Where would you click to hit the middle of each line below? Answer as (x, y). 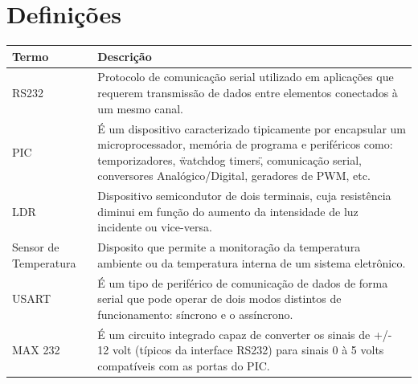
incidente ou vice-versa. (155, 227)
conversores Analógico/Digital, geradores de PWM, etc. (234, 176)
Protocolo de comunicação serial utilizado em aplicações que (246, 77)
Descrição (125, 56)
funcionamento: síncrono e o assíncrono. (195, 314)
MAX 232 (36, 350)
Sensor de (36, 247)
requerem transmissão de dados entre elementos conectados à (248, 93)
